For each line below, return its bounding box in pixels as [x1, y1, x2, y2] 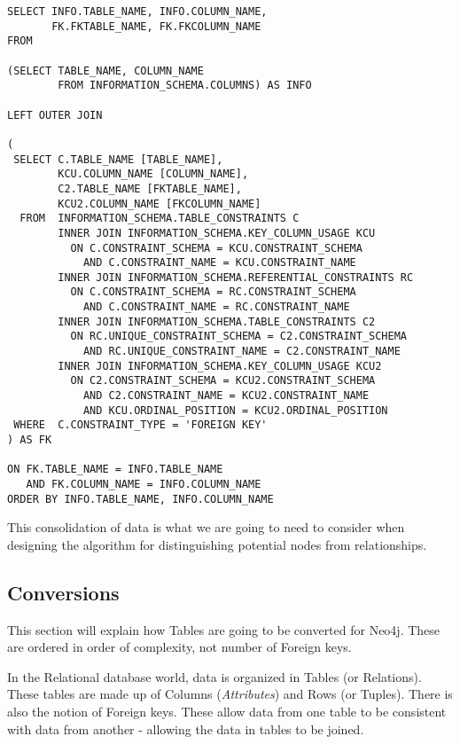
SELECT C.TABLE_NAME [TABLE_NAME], [13, 153, 223, 166]
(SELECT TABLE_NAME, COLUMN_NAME [7, 64, 204, 77]
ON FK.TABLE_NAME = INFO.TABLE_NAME [7, 463, 223, 476]
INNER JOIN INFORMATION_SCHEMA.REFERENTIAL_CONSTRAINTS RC [58, 270, 414, 284]
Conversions [7, 578, 120, 606]
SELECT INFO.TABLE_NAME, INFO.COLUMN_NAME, [7, 5, 268, 18]
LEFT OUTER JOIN [7, 108, 103, 121]
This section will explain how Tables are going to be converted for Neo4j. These [7, 620, 441, 638]
